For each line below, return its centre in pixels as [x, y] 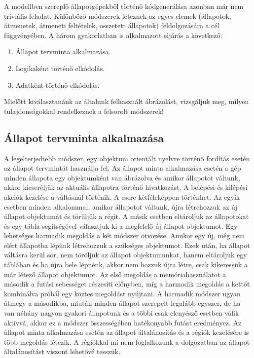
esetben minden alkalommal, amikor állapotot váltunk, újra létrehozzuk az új [121, 206]
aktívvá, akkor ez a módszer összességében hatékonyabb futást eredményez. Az [123, 322]
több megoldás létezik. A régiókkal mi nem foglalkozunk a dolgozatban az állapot [127, 341]
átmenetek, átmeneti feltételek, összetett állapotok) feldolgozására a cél [112, 25]
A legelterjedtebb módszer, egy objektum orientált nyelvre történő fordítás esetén [127, 158]
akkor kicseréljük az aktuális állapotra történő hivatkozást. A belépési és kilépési [126, 187]
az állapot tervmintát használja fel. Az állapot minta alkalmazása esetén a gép [123, 168]
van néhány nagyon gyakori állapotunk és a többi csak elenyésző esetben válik [122, 313]
